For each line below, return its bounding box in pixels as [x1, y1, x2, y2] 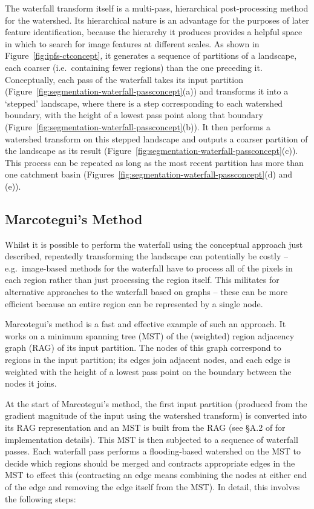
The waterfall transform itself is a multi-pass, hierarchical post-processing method [5, 2, 309, 14]
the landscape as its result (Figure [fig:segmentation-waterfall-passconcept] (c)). [5, 144, 298, 157]
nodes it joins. [5, 377, 57, 390]
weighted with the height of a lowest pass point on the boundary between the [5, 365, 292, 378]
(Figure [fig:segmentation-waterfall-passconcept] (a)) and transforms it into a [5, 85, 289, 98]
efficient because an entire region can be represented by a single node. [5, 297, 263, 310]
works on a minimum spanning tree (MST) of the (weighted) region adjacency [5, 329, 295, 342]
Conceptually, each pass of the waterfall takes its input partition [5, 73, 243, 85]
